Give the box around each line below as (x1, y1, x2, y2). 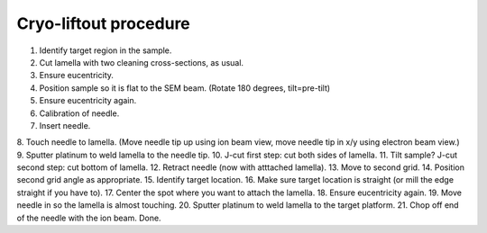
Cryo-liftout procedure (16, 13, 191, 33)
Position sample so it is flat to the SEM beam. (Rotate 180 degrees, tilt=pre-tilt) (39, 82, 331, 94)
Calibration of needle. (39, 108, 120, 119)
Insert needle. (39, 120, 91, 130)
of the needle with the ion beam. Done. (16, 212, 161, 223)
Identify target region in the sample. (39, 45, 172, 56)
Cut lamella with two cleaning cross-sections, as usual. (39, 57, 243, 67)
